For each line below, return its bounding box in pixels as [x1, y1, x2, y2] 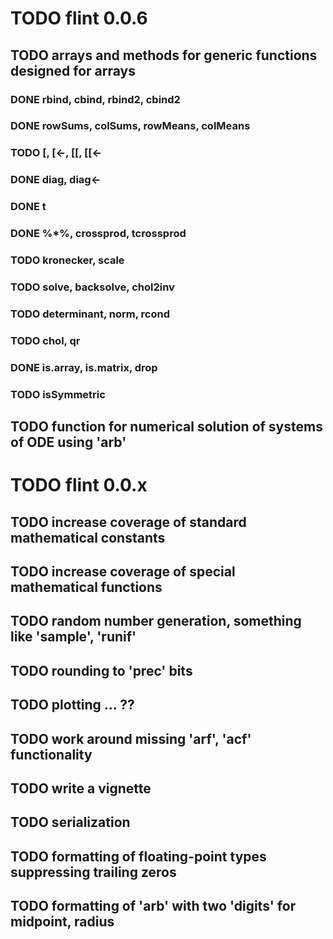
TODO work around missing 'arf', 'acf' [10, 730, 252, 747]
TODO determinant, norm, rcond [10, 307, 170, 321]
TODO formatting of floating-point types [10, 848, 267, 865]
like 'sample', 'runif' [10, 628, 137, 646]
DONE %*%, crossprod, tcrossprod [10, 227, 187, 241]
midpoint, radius [10, 913, 115, 931]
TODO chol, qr [10, 333, 81, 347]
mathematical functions [10, 579, 163, 596]
